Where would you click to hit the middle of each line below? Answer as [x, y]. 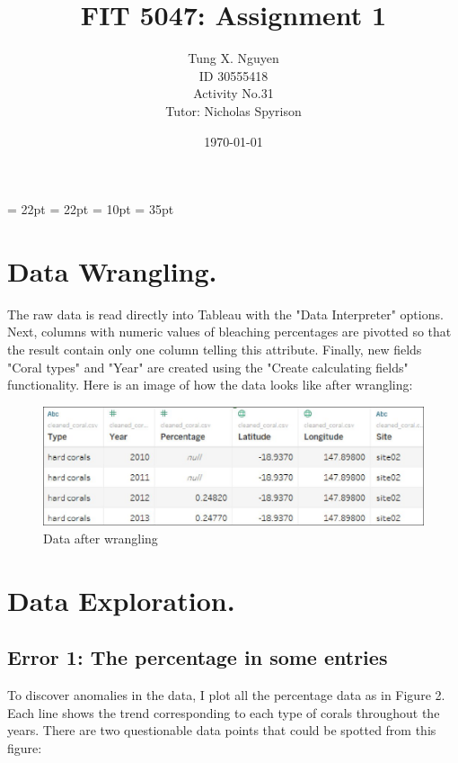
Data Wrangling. [112, 270]
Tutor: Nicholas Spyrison [233, 110]
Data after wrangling [101, 538]
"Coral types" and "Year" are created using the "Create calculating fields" [208, 367]
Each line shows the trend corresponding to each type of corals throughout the [224, 712]
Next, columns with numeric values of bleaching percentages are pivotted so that [229, 332]
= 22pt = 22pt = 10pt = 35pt [91, 209]
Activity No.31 [233, 93]
